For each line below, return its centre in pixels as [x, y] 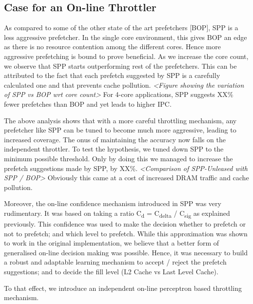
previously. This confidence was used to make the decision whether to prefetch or [125, 224]
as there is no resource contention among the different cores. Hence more [112, 47]
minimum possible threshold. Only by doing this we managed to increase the [118, 158]
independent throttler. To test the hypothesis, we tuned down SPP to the [114, 149]
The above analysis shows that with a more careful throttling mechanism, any [120, 120]
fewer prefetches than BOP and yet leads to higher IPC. [88, 104]
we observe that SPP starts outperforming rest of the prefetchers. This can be [120, 66]
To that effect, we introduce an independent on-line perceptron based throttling [123, 288]
